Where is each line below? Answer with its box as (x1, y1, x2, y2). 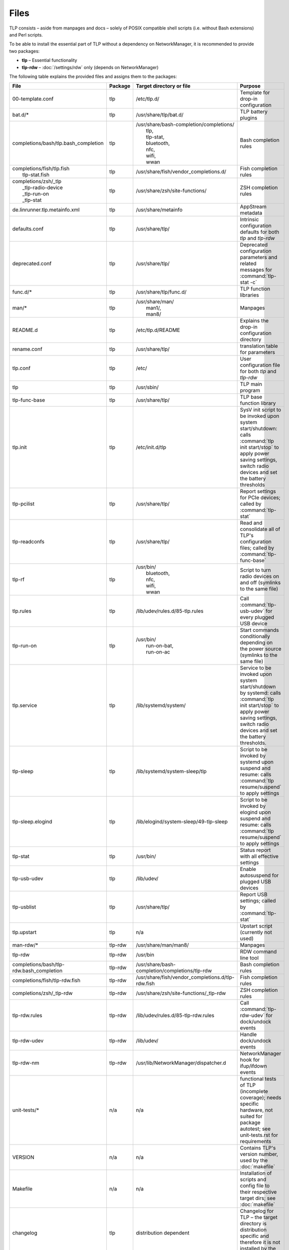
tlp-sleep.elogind (12, 818, 52, 825)
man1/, (146, 304, 162, 311)
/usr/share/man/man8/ (136, 941, 189, 948)
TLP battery (240, 108, 268, 115)
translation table (240, 342, 278, 349)
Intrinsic (240, 216, 259, 223)
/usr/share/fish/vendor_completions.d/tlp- (136, 974, 235, 981)
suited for (240, 1113, 263, 1120)
